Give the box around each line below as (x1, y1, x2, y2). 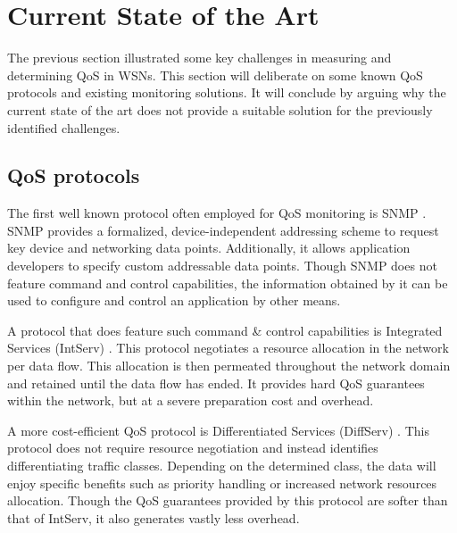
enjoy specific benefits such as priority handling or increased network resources (7, 473, 437, 492)
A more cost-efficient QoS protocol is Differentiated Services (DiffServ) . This (7, 421, 429, 439)
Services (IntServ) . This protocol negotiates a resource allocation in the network (7, 338, 449, 357)
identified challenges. (7, 118, 120, 137)
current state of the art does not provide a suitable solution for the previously (7, 100, 433, 119)
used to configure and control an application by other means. (7, 291, 341, 310)
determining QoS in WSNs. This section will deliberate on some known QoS (7, 65, 423, 84)
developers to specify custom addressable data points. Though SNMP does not (7, 256, 437, 275)
